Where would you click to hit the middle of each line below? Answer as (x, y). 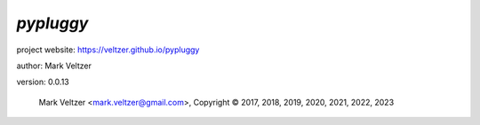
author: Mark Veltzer (54, 66)
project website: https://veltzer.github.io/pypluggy (108, 50)
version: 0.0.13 (43, 82)
